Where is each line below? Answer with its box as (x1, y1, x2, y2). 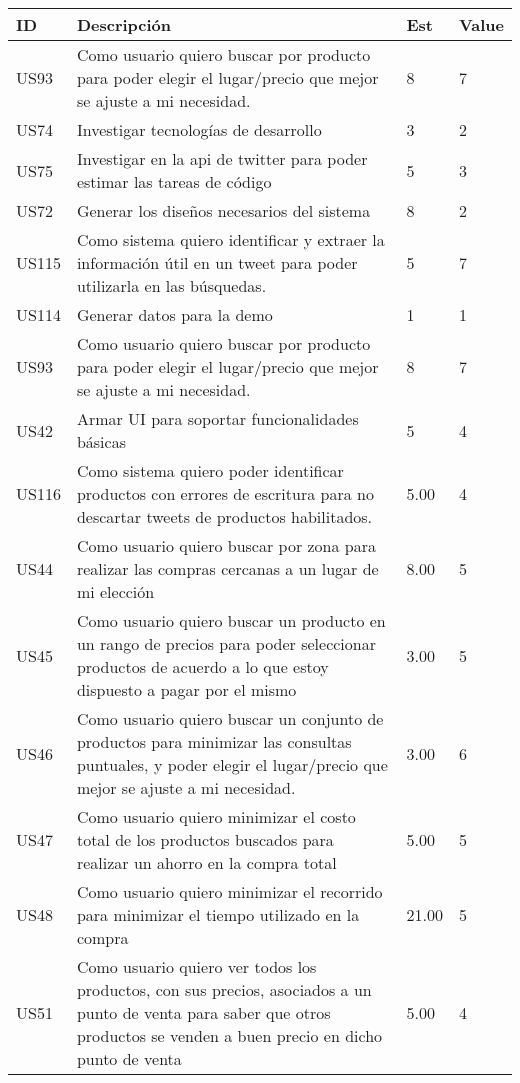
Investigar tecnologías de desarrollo (76, 118, 322, 141)
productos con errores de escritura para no (76, 482, 374, 505)
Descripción (76, 13, 172, 36)
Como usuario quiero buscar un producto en (76, 609, 386, 632)
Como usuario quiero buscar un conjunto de (76, 707, 384, 730)
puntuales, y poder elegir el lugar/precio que (76, 753, 388, 776)
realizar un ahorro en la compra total (76, 851, 337, 874)
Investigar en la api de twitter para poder (76, 147, 368, 170)
